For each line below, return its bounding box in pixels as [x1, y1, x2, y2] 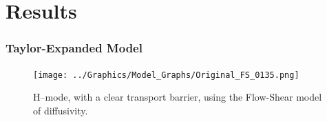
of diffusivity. [33, 103, 88, 117]
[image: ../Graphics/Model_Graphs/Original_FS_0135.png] [33, 70, 299, 80]
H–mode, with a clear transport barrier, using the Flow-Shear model [33, 90, 322, 104]
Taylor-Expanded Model [6, 39, 143, 57]
